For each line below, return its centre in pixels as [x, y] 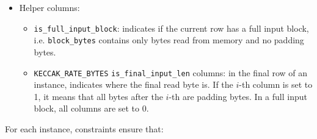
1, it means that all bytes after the [98, 96]
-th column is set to [276, 84]
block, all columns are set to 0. [91, 108]
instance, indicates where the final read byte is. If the [133, 84]
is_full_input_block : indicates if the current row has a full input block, [171, 28]
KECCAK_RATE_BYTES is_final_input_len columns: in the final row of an [171, 72]
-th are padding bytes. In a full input [238, 96]
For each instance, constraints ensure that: [84, 128]
